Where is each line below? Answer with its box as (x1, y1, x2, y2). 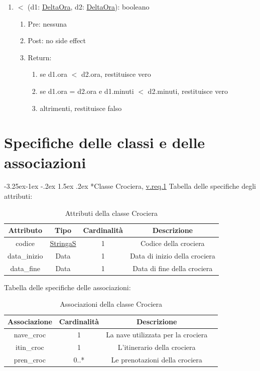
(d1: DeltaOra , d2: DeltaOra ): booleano (28, 2, 150, 12)
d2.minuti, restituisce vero (148, 85, 228, 96)
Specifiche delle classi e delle (4, 132, 205, 153)
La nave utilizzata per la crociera (106, 329, 208, 339)
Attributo (8, 225, 42, 235)
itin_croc (16, 341, 44, 352)
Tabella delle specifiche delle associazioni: (4, 282, 131, 292)
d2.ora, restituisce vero (81, 69, 151, 79)
